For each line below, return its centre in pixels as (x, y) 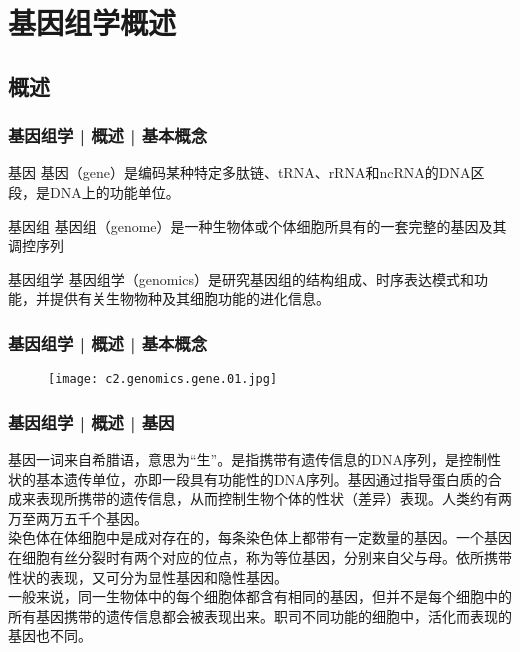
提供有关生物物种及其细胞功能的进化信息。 (189, 298)
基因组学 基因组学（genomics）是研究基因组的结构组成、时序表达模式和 (241, 278)
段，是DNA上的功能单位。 (94, 191)
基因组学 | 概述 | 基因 (91, 421)
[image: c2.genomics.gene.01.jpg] (163, 379)
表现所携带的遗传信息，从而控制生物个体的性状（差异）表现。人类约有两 (273, 498)
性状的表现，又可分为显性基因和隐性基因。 (148, 576)
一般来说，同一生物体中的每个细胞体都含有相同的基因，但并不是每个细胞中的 (260, 596)
